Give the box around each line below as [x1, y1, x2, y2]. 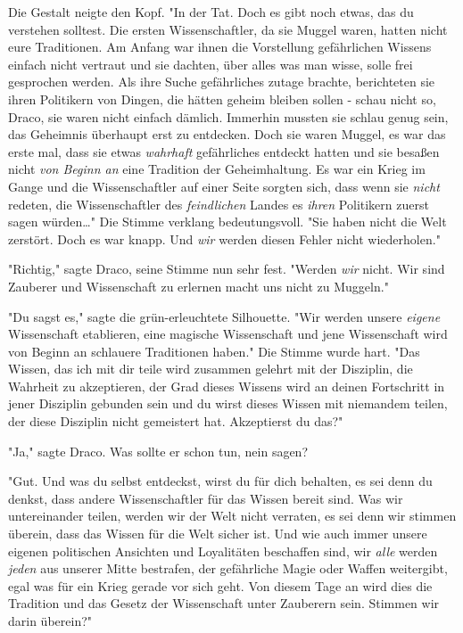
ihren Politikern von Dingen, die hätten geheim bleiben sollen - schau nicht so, [8, 89, 436, 108]
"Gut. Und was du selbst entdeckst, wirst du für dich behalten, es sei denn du [8, 472, 433, 490]
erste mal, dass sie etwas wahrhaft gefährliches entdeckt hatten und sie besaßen [8, 142, 440, 160]
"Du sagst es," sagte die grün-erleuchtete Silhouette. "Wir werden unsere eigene [8, 307, 441, 325]
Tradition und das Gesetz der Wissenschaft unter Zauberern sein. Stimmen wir [8, 594, 440, 612]
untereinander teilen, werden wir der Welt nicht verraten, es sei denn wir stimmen [8, 506, 457, 525]
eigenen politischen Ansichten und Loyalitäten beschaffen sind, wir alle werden [8, 541, 438, 560]
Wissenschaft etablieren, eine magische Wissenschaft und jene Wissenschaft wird [8, 325, 448, 343]
